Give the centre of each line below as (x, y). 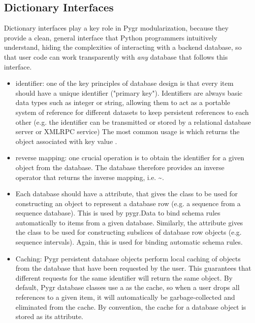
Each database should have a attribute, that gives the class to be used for (127, 194)
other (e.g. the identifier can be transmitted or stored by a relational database (133, 122)
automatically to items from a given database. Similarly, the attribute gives (129, 222)
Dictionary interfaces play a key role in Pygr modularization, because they (116, 28)
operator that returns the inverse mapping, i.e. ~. (90, 177)
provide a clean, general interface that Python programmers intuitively (111, 37)
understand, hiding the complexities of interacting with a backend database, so (123, 47)
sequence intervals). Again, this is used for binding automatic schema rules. (129, 242)
